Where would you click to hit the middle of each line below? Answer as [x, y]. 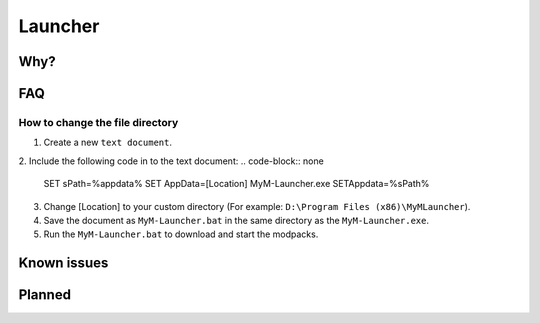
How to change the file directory [98, 122]
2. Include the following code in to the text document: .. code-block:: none [171, 161]
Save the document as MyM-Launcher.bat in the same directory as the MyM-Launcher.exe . [236, 220]
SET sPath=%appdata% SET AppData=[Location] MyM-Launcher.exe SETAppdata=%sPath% [236, 184]
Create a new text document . [107, 142]
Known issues [63, 263]
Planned [45, 295]
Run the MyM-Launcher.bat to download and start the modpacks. [181, 234]
